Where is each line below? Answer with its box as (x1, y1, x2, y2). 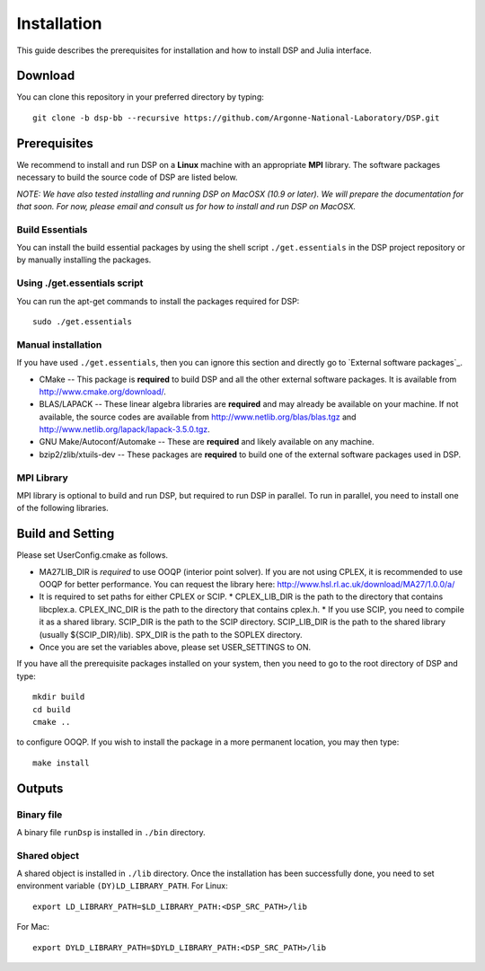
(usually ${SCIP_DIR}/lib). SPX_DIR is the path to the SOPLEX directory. (39, 629, 303, 640)
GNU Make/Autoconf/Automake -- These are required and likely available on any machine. (39, 437, 375, 447)
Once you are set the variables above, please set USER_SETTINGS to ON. (39, 642, 312, 653)
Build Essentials (16, 223, 88, 235)
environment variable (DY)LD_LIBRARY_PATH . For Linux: (16, 880, 228, 891)
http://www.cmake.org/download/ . (39, 386, 166, 397)
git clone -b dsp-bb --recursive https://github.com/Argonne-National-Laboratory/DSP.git (32, 112, 440, 123)
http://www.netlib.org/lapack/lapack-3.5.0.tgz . (39, 424, 210, 435)
